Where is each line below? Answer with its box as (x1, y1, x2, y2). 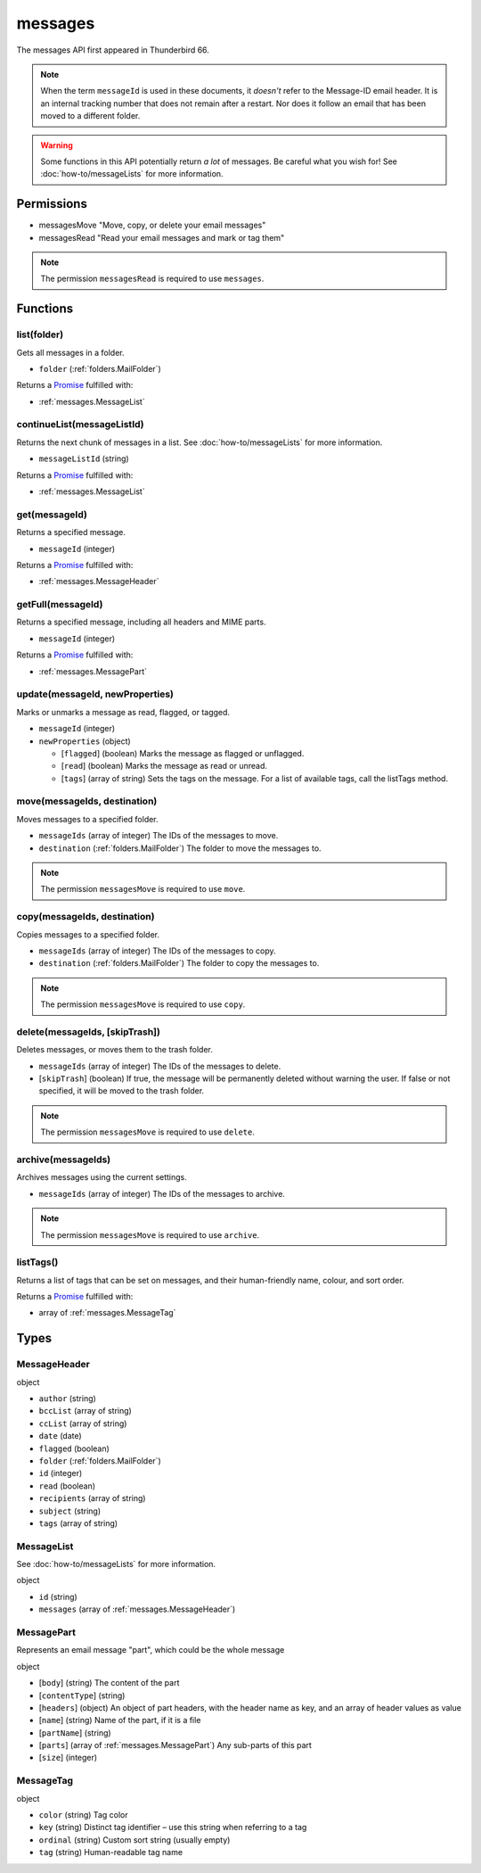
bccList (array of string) (38, 1406, 133, 1416)
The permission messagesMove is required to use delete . (40, 1126, 256, 1137)
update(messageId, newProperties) (16, 688, 174, 700)
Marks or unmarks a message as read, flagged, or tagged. (16, 706, 231, 717)
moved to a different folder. (40, 111, 141, 121)
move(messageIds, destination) (16, 795, 158, 807)
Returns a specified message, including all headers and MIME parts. (16, 616, 266, 628)
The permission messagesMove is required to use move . (40, 884, 246, 895)
